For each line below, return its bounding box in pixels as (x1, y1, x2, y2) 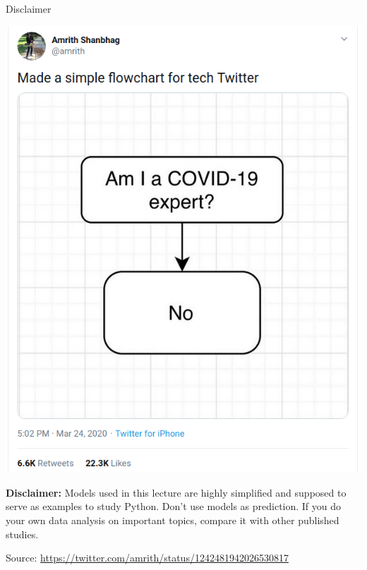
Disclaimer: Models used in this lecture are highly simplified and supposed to (6, 485, 347, 499)
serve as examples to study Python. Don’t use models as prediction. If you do (6, 499, 342, 514)
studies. (6, 526, 39, 541)
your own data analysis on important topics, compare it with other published (6, 513, 339, 528)
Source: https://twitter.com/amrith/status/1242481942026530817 (6, 550, 289, 565)
